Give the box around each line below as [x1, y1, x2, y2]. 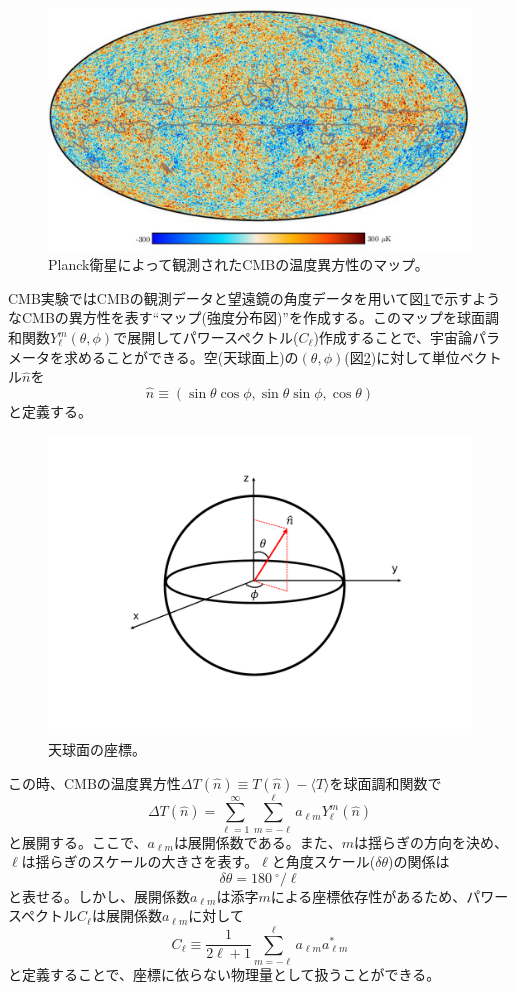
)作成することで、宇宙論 [313, 327, 472, 348]
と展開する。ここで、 [8, 831, 148, 852]
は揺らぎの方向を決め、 [354, 831, 509, 852]
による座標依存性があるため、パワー [270, 885, 509, 906]
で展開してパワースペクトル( [113, 327, 299, 348]
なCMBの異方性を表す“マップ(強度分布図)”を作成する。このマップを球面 [8, 307, 485, 328]
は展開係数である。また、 [173, 831, 342, 852]
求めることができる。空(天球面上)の [63, 346, 299, 367]
